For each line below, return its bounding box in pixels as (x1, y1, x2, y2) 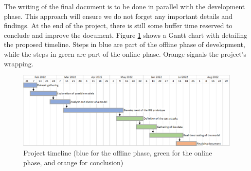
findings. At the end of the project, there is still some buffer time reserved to (4, 20, 233, 31)
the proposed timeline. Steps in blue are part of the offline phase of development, (4, 39, 245, 49)
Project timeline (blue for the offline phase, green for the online (23, 147, 212, 157)
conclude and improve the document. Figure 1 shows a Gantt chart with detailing (4, 30, 248, 40)
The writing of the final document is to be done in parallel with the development (4, 1, 245, 11)
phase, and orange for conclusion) (23, 157, 124, 167)
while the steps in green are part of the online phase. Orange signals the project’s (4, 48, 247, 59)
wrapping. (4, 58, 34, 68)
